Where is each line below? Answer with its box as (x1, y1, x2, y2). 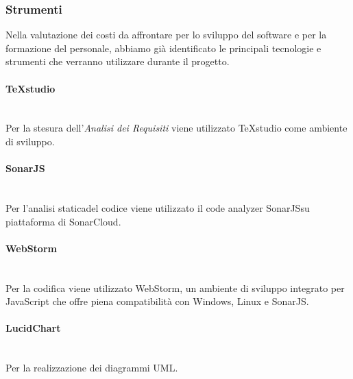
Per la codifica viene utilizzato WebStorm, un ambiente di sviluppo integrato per (5, 280, 345, 295)
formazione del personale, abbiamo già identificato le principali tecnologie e (5, 40, 321, 55)
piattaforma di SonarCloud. (5, 214, 121, 228)
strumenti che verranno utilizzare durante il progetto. (5, 54, 230, 69)
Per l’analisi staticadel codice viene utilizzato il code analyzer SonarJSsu (5, 200, 310, 215)
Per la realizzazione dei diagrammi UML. (5, 360, 178, 375)
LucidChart (5, 321, 61, 335)
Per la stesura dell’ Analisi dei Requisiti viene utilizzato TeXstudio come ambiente (5, 121, 348, 135)
